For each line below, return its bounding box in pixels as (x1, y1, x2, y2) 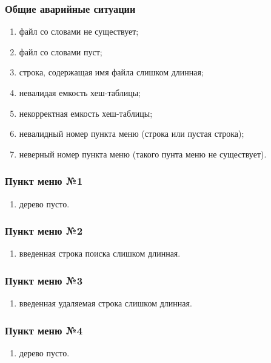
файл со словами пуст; (19, 45, 102, 58)
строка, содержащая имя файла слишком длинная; (19, 66, 204, 78)
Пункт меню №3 (5, 272, 83, 288)
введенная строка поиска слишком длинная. (19, 247, 181, 260)
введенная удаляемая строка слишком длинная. (19, 297, 192, 309)
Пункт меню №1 (5, 173, 83, 188)
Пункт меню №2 (5, 223, 83, 238)
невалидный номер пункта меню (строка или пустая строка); (19, 127, 244, 140)
